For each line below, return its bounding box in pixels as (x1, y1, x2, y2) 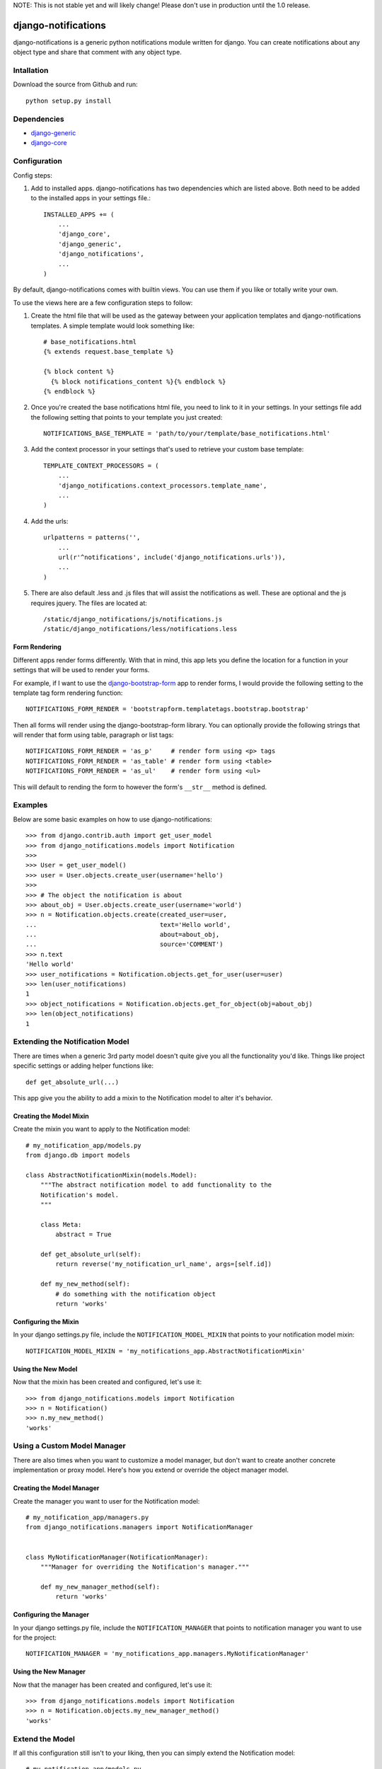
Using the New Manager (13, 1667, 86, 1676)
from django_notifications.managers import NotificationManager (25, 1523, 254, 1531)
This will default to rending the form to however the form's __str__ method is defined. (13, 783, 267, 791)
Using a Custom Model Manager (13, 1441, 127, 1451)
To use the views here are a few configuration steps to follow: (13, 298, 193, 307)
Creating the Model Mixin (13, 1112, 90, 1120)
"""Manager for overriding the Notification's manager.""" (40, 1562, 250, 1571)
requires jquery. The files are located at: (30, 599, 148, 607)
